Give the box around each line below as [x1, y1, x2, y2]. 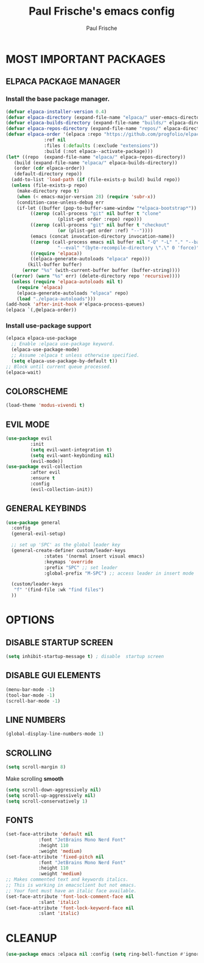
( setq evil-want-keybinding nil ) [30, 453, 115, 459]
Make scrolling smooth [5, 775, 64, 782]
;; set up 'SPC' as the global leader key [11, 542, 121, 548]
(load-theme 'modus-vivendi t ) [5, 403, 85, 409]
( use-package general [5, 520, 61, 526]
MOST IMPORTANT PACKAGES [5, 52, 166, 66]
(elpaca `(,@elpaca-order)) [5, 307, 77, 313]
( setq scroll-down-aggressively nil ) [5, 787, 102, 793]
